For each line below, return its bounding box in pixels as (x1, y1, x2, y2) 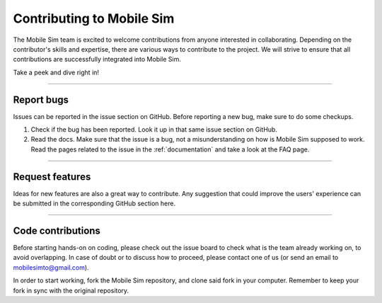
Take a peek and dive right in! (13, 68, 99, 76)
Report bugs (13, 93, 69, 105)
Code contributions (13, 224, 100, 236)
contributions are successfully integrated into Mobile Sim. (13, 55, 182, 64)
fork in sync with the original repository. (13, 286, 129, 295)
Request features (13, 171, 91, 183)
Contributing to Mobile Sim (13, 11, 175, 26)
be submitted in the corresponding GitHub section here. (13, 199, 176, 208)
